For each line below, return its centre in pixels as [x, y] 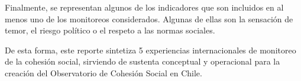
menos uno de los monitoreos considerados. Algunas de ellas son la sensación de [149, 18]
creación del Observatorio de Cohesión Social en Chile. [103, 72]
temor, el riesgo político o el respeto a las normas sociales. [110, 30]
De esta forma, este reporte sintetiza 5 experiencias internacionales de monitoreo [150, 50]
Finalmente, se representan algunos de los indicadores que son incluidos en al [144, 7]
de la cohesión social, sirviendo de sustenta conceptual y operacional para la [143, 61]
